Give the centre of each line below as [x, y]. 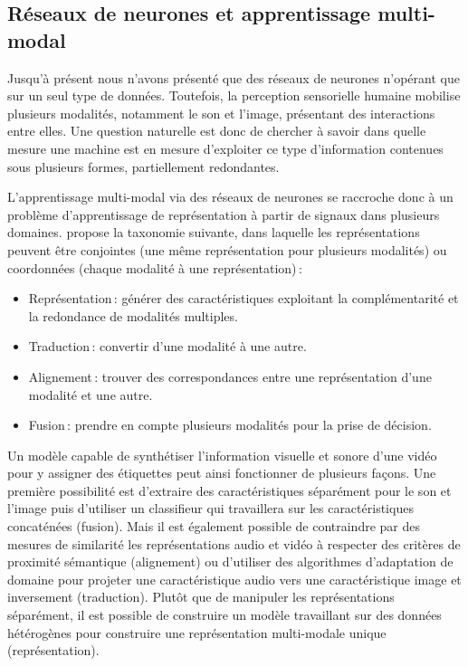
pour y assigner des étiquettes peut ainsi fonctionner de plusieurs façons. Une [222, 473]
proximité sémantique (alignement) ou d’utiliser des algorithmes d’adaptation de [230, 561]
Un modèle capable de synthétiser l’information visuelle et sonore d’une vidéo [222, 455]
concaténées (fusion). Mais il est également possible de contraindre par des [214, 526]
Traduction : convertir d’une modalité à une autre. [167, 346]
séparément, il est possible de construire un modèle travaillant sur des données [224, 615]
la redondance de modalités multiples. [133, 315]
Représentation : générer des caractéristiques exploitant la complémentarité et [244, 298]
